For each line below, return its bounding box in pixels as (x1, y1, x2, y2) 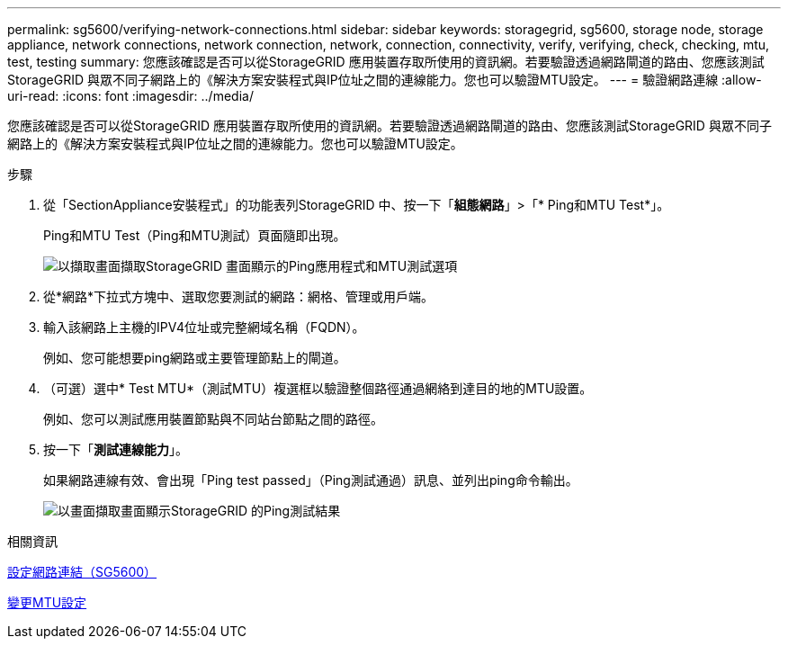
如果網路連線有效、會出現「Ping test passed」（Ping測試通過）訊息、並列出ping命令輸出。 (43, 472, 578, 488)
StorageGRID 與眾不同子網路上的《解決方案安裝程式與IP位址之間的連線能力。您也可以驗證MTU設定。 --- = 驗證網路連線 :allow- (7, 72, 762, 87)
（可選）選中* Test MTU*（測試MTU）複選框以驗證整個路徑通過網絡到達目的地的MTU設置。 (43, 381, 593, 396)
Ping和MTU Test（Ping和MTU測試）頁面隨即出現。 (43, 228, 346, 243)
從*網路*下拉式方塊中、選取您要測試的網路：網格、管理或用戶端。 (43, 289, 434, 304)
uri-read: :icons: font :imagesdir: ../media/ (7, 88, 254, 103)
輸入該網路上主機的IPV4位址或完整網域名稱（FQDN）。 (43, 319, 365, 335)
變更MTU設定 (7, 595, 87, 610)
